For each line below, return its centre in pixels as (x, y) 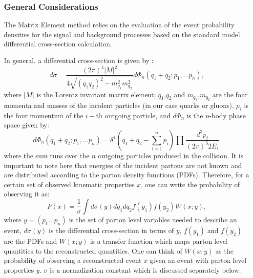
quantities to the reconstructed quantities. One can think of (93, 250)
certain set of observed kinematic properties (69, 184)
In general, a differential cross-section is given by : (79, 60)
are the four (230, 94)
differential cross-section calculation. (58, 44)
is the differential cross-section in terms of (112, 230)
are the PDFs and (31, 241)
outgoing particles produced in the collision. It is (171, 155)
